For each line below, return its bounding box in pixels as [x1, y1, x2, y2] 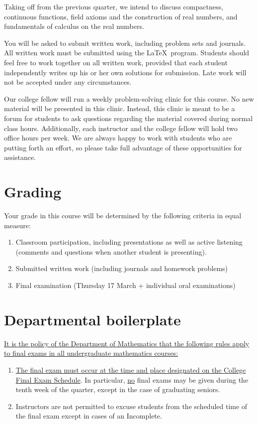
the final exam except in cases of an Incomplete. [15, 411, 162, 421]
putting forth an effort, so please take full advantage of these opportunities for [4, 142, 242, 152]
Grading [4, 181, 62, 202]
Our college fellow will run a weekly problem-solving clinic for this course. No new [4, 93, 254, 104]
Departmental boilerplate [4, 309, 181, 329]
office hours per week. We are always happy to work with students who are [4, 133, 232, 143]
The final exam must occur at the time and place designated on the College [15, 364, 246, 375]
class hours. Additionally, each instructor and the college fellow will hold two [4, 123, 238, 133]
